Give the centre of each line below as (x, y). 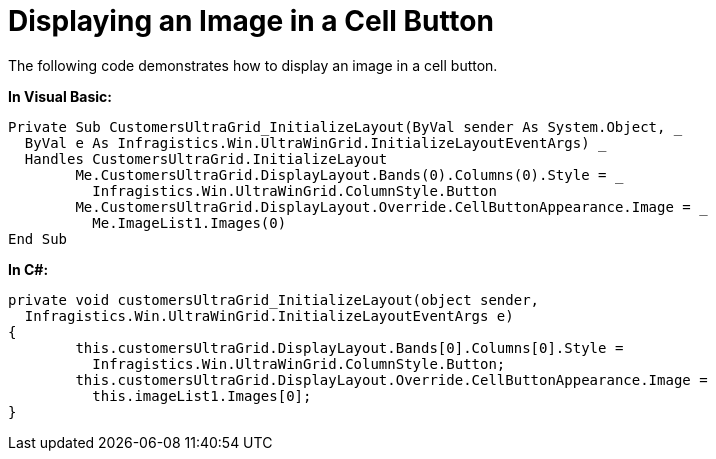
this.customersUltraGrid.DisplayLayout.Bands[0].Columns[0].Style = (349, 347)
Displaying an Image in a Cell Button (251, 21)
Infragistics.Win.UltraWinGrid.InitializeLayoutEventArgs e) (269, 315)
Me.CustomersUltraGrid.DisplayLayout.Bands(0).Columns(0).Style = (341, 174)
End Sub (38, 238)
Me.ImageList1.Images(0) (189, 222)
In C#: (28, 269)
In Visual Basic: (60, 96)
